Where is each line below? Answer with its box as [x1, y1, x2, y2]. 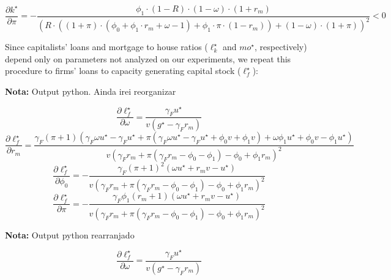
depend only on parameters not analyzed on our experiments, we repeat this [5, 52, 291, 65]
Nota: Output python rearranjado [5, 228, 135, 241]
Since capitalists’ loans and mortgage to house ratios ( [5, 40, 208, 53]
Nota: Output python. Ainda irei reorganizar [5, 84, 176, 97]
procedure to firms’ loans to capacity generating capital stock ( [5, 64, 241, 77]
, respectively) [254, 40, 307, 53]
